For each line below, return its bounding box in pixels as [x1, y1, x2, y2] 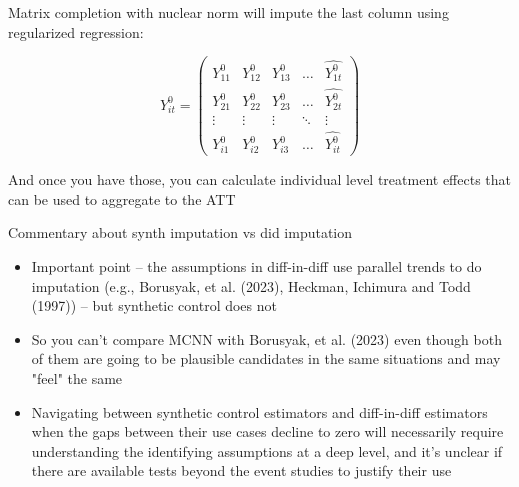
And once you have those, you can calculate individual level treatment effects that [8, 169, 511, 190]
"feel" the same [31, 367, 123, 388]
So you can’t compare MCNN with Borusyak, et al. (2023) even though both [31, 328, 502, 349]
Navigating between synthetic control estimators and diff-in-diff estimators [31, 401, 488, 422]
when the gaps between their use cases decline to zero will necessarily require [31, 421, 504, 442]
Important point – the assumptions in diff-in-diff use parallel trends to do [31, 255, 482, 276]
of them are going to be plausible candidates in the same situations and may [31, 348, 501, 369]
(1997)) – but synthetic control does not [31, 295, 277, 316]
